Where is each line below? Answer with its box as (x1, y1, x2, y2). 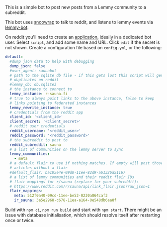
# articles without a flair (9, 165, 68, 170)
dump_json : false (9, 63, 46, 69)
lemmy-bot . (5, 24, 29, 30)
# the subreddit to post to (9, 137, 68, 142)
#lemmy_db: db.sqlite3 (9, 82, 57, 87)
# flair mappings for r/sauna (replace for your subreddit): (9, 179, 139, 184)
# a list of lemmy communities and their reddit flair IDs (9, 174, 135, 180)
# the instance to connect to (9, 87, 72, 92)
